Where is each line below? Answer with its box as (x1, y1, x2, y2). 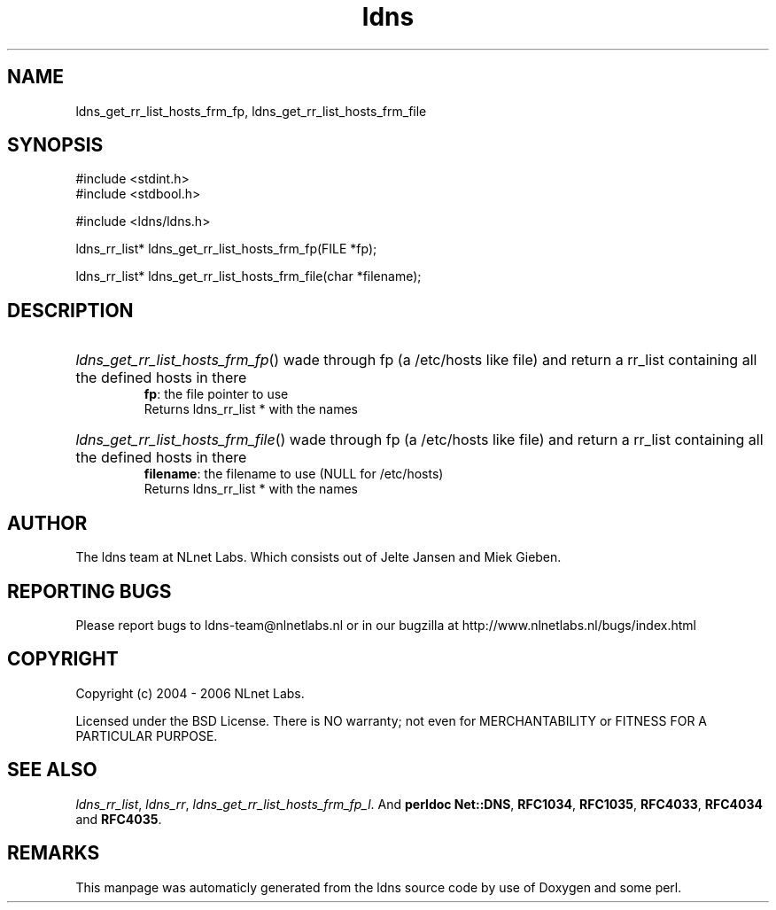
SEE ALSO (7, 758, 97, 782)
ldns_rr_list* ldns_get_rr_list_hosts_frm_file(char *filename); (75, 268, 422, 284)
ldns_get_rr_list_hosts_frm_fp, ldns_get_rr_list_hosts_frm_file (75, 103, 427, 119)
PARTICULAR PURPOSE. (75, 727, 218, 743)
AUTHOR (7, 511, 88, 534)
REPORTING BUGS (7, 579, 172, 603)
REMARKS (7, 842, 100, 865)
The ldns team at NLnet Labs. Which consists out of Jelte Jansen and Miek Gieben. (75, 549, 562, 565)
